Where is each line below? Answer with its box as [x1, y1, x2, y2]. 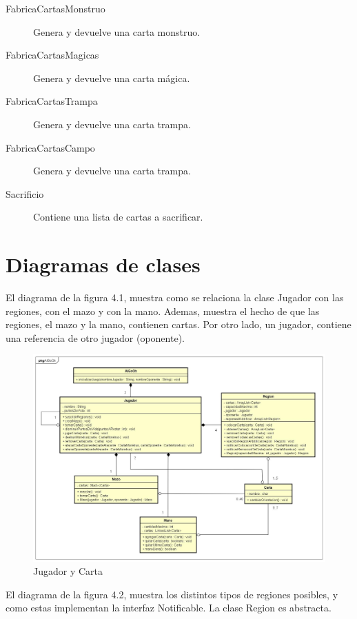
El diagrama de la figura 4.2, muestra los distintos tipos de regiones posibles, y [6, 587, 338, 601]
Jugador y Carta [33, 564, 103, 578]
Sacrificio [6, 186, 44, 201]
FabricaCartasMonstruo [6, 1, 105, 15]
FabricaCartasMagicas [6, 48, 99, 62]
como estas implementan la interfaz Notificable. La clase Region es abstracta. [6, 600, 331, 615]
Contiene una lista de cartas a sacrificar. [33, 210, 203, 224]
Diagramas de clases [6, 250, 201, 278]
